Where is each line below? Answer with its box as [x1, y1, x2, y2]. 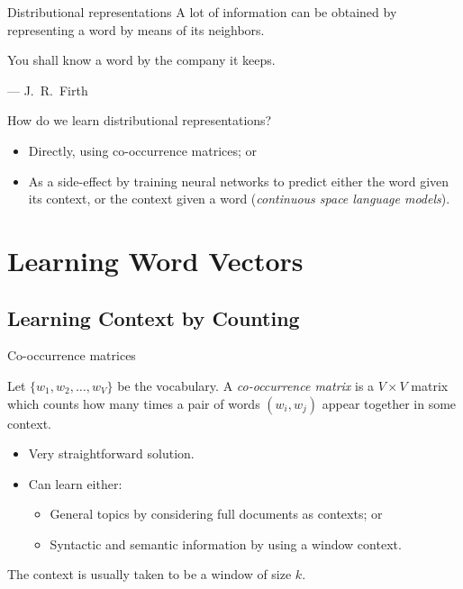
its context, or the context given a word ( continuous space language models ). [28, 189, 450, 208]
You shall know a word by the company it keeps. [7, 50, 276, 69]
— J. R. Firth [7, 80, 88, 99]
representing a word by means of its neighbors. [7, 20, 265, 39]
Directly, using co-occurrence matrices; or [28, 140, 258, 159]
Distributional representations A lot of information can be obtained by [7, 3, 397, 21]
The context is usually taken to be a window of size [7, 565, 292, 584]
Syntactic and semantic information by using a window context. [50, 534, 402, 553]
